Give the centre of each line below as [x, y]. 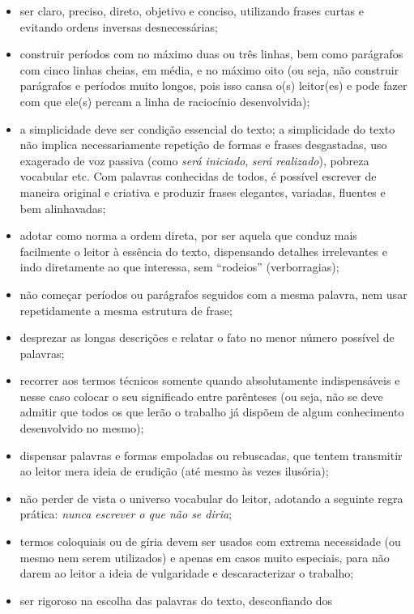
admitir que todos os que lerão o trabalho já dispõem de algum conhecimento [212, 412]
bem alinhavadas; [63, 208]
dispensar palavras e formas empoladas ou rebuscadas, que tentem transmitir [211, 455]
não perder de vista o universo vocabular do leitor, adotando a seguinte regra [211, 498]
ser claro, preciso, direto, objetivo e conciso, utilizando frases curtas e [192, 11]
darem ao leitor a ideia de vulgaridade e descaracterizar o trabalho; [187, 573]
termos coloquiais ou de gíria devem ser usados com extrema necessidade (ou [210, 542]
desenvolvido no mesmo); [82, 428]
